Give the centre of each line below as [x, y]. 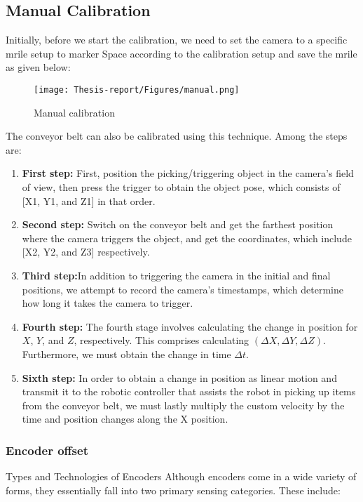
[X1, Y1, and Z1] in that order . [89, 200]
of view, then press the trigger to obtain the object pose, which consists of [181, 187]
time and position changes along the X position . [125, 419]
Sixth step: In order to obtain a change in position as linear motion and [179, 377]
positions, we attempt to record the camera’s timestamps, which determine [183, 289]
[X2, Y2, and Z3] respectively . [86, 252]
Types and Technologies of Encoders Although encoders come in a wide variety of [181, 476]
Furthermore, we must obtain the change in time [126, 354]
